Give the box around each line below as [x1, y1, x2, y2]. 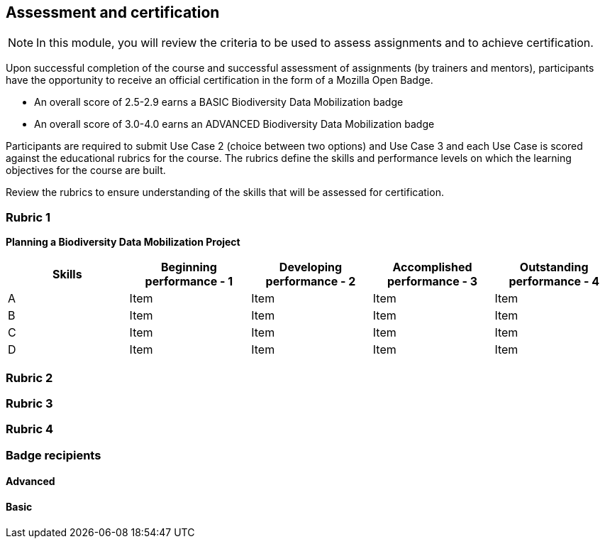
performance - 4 [509, 274, 599, 289]
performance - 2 [265, 274, 356, 289]
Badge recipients [6, 447, 101, 462]
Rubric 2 [6, 370, 53, 385]
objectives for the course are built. [6, 164, 166, 177]
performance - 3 [387, 274, 478, 289]
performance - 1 [145, 274, 233, 289]
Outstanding [519, 260, 589, 275]
